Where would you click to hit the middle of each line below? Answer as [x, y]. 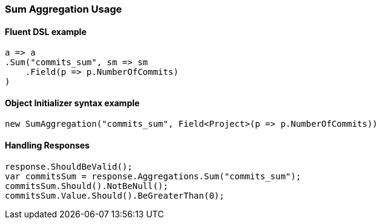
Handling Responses [47, 146]
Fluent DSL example [46, 31]
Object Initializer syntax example [72, 103]
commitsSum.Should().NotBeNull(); [87, 186]
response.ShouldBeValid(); [69, 166]
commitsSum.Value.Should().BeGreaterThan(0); [115, 195]
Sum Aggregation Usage [64, 9]
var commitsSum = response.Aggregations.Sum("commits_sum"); [153, 176]
